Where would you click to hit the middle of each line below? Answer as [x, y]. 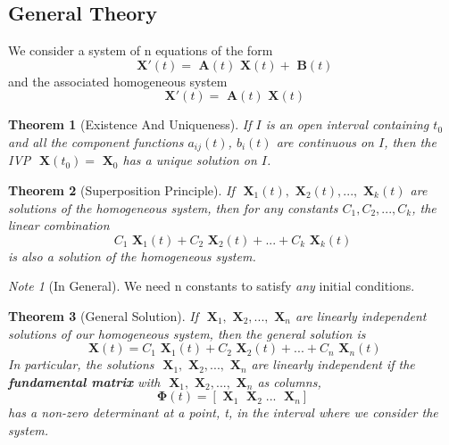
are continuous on [325, 141]
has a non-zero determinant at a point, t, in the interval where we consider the [223, 412]
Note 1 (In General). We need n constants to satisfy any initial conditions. [212, 286]
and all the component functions [96, 141]
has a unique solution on [190, 160]
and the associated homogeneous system [118, 81]
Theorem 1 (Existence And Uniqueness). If [130, 124]
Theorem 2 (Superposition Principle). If [121, 190]
